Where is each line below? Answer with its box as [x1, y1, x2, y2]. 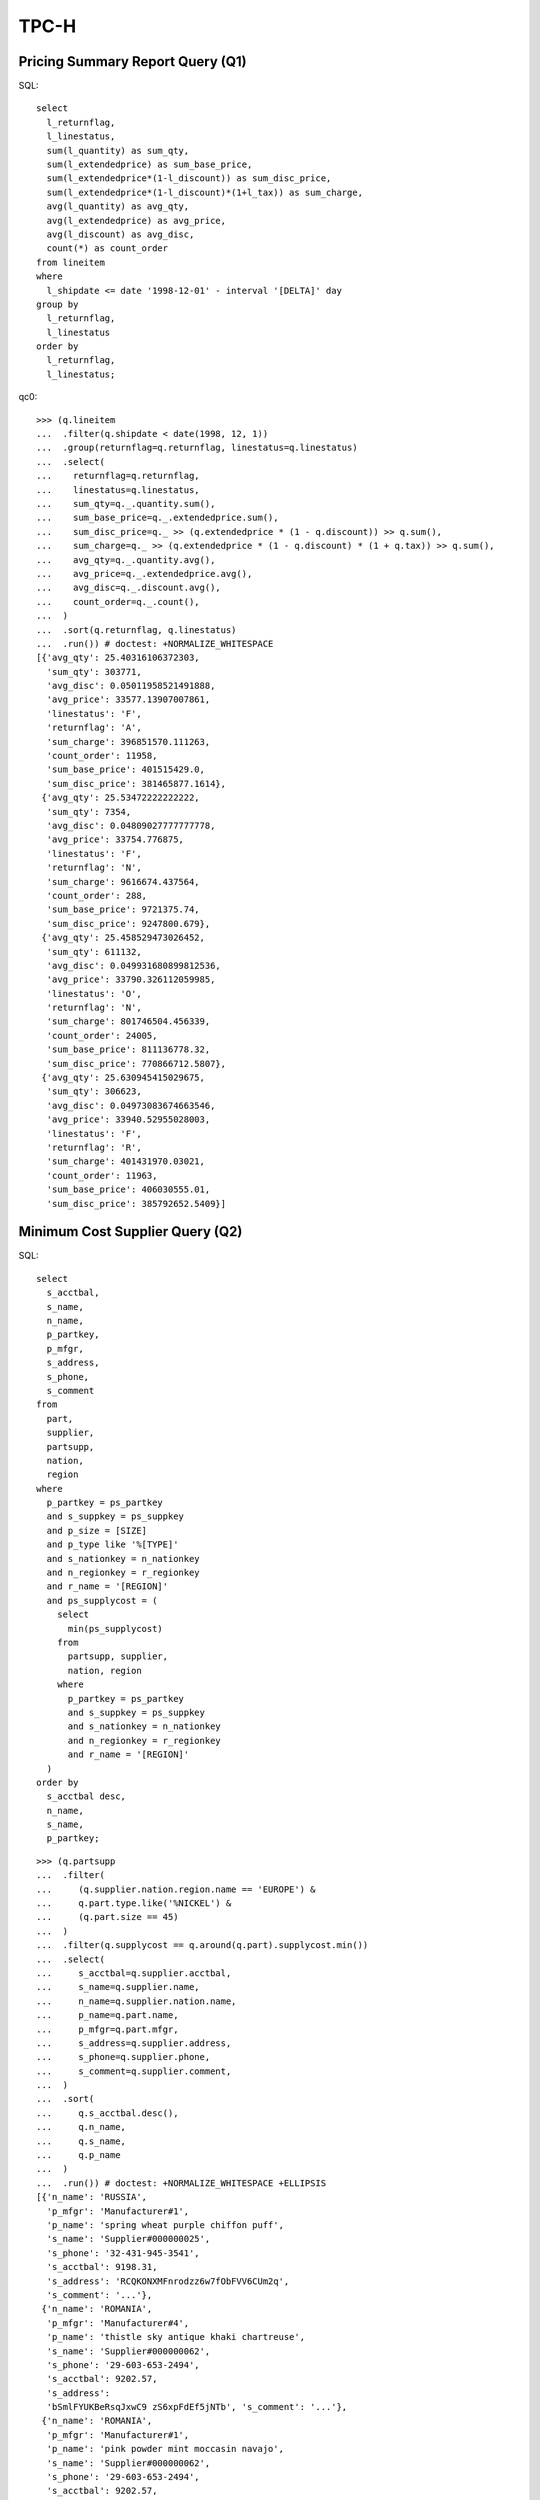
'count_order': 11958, [46, 750, 158, 762]
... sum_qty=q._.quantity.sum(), [36, 498, 216, 509]
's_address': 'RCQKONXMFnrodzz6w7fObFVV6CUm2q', [46, 2275, 290, 2287]
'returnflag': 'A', [46, 722, 142, 734]
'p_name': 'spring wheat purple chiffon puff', [46, 2220, 285, 2230]
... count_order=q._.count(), [36, 596, 200, 607]
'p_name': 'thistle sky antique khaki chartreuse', [46, 2331, 305, 2343]
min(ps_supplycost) [67, 1623, 164, 1634]
